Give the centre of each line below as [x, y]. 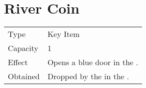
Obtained [24, 76]
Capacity [23, 48]
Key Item [63, 34]
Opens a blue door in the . [93, 62]
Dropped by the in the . [88, 76]
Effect [18, 62]
